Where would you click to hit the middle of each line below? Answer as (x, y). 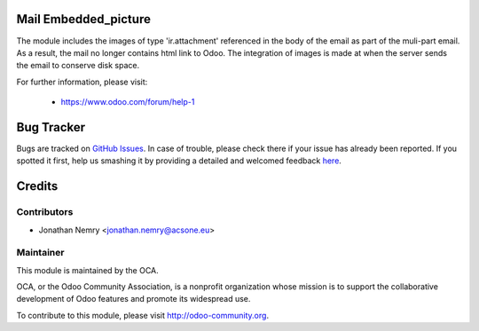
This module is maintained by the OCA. (87, 270)
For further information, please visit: (82, 82)
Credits (37, 186)
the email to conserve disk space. (78, 66)
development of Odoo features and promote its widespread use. (133, 299)
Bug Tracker (51, 127)
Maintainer (40, 253)
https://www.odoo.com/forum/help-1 (128, 102)
